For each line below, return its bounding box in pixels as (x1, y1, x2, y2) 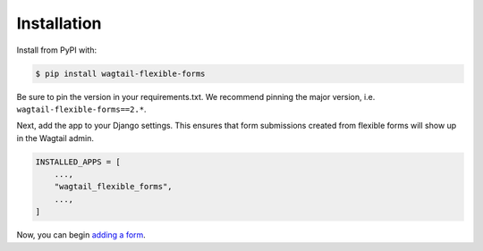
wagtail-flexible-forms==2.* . (16, 104, 147, 114)
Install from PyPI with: (16, 45, 97, 55)
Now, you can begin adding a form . (16, 230, 147, 240)
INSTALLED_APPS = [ (35, 156, 121, 167)
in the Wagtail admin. (16, 132, 94, 143)
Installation (16, 13, 102, 33)
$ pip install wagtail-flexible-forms (35, 68, 206, 79)
